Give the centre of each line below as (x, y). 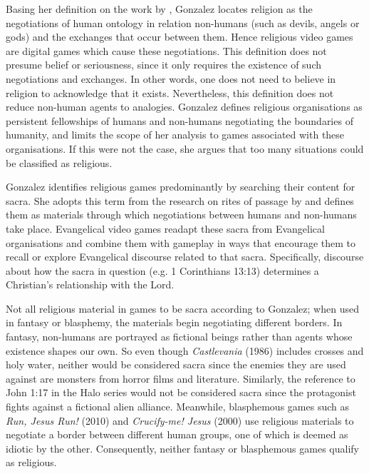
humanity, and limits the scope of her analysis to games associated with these (175, 135)
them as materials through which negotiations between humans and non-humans (181, 215)
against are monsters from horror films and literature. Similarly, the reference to (181, 378)
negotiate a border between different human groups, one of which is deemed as (177, 434)
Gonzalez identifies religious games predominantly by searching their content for (181, 187)
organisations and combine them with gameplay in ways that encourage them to (181, 242)
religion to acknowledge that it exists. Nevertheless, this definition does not (170, 92)
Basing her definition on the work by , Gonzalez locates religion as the (159, 9)
